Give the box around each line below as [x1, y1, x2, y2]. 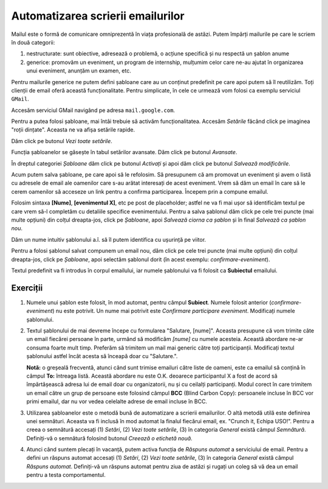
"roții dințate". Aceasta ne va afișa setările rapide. [11, 126, 135, 133]
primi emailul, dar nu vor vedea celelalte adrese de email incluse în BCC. [26, 398, 208, 405]
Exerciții [11, 283, 43, 293]
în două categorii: [11, 38, 55, 46]
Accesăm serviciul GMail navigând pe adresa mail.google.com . [11, 107, 176, 114]
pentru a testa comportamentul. [26, 471, 106, 479]
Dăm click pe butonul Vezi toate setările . [11, 137, 112, 144]
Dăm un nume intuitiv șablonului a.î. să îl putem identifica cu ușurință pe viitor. [11, 236, 207, 243]
